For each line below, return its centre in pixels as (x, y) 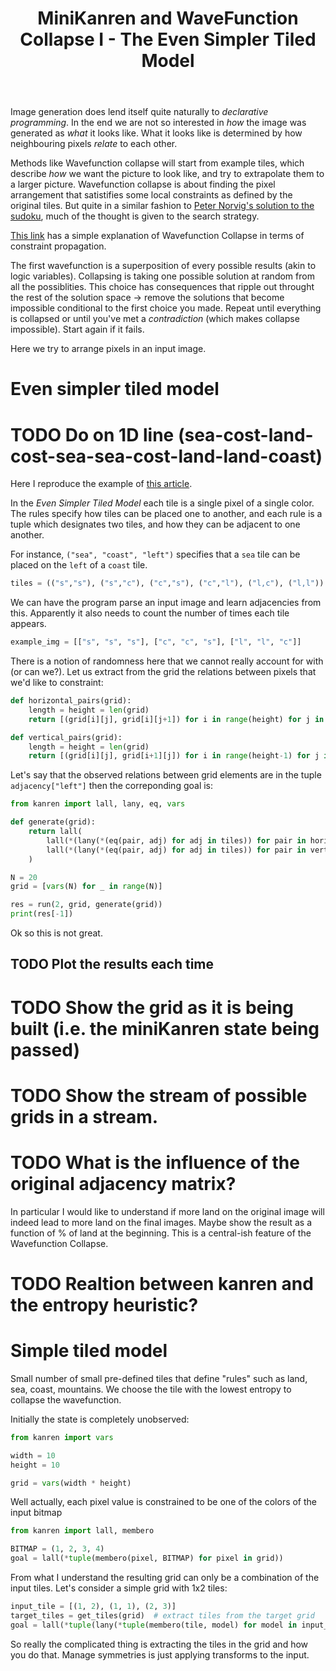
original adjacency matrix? (123, 1184)
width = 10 (33, 1455)
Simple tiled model (89, 1351)
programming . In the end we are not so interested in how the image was (158, 123)
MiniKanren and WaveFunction (168, 18)
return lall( (55, 832)
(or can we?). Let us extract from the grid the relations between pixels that (163, 672)
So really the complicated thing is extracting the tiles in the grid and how (159, 1644)
